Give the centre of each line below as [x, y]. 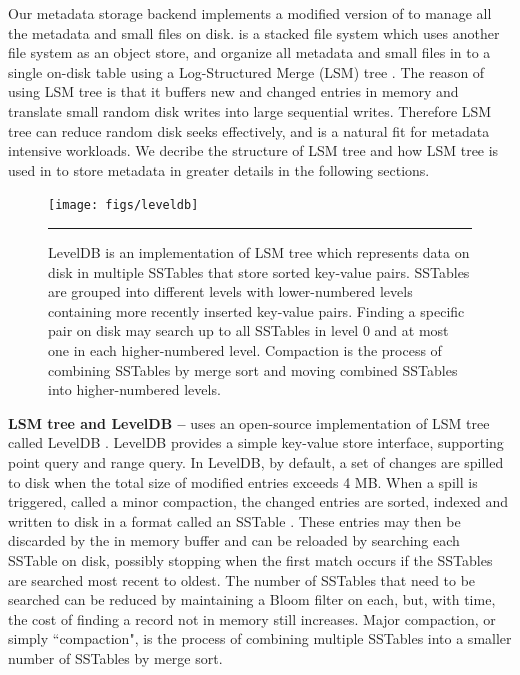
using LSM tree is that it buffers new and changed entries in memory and [233, 91]
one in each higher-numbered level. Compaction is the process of [245, 349]
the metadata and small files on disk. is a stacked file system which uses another [254, 32]
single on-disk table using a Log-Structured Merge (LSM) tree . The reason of [246, 71]
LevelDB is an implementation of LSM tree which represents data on [259, 252]
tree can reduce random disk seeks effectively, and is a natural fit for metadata [249, 130]
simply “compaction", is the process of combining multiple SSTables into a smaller [260, 638]
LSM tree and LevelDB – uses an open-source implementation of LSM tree [249, 422]
